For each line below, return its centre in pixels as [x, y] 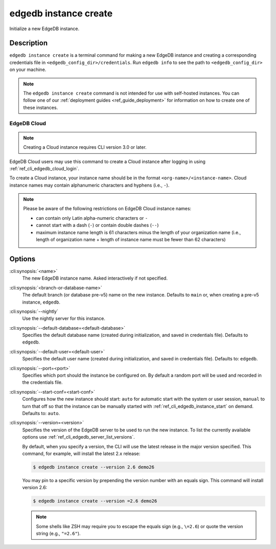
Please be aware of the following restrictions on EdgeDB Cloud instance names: [107, 209]
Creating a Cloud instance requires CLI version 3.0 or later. [85, 147]
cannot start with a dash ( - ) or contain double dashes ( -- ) [97, 225]
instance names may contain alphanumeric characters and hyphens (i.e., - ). [89, 185]
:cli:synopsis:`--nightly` [34, 311]
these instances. [41, 107]
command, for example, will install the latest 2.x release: [81, 453]
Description [29, 43]
